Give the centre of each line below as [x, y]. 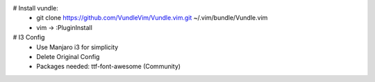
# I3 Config [29, 38]
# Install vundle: [36, 8]
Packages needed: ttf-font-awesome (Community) [108, 67]
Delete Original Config [68, 56]
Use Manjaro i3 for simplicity [77, 47]
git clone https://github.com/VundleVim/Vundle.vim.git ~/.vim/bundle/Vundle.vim [152, 18]
